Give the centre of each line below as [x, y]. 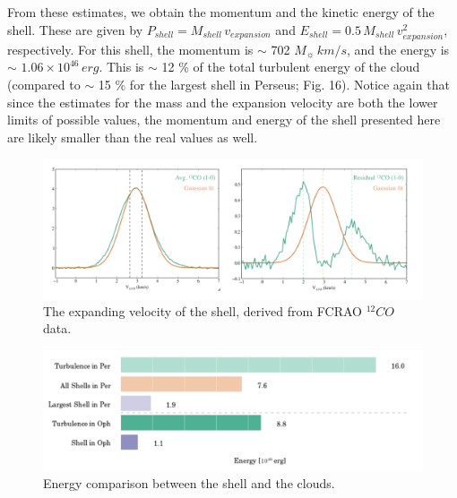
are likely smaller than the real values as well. [133, 137]
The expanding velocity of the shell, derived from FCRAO [203, 310]
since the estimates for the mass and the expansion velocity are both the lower [223, 102]
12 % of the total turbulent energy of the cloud [291, 67]
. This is [121, 67]
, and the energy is [398, 49]
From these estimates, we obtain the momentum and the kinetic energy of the [221, 12]
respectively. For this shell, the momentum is [130, 49]
